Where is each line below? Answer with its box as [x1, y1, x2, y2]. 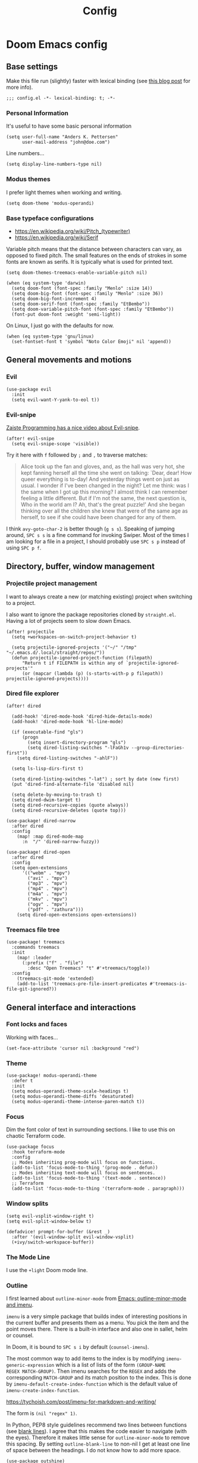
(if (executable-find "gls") [11, 729, 84, 735]
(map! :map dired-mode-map [17, 834, 84, 839]
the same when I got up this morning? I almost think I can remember [20, 488, 188, 495]
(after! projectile [6, 628, 55, 635]
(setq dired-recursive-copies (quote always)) [11, 802, 129, 808]
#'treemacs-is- [149, 981, 187, 987]
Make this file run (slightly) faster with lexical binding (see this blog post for [6, 78, 191, 84]
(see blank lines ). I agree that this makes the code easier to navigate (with [6, 1428, 187, 1435]
